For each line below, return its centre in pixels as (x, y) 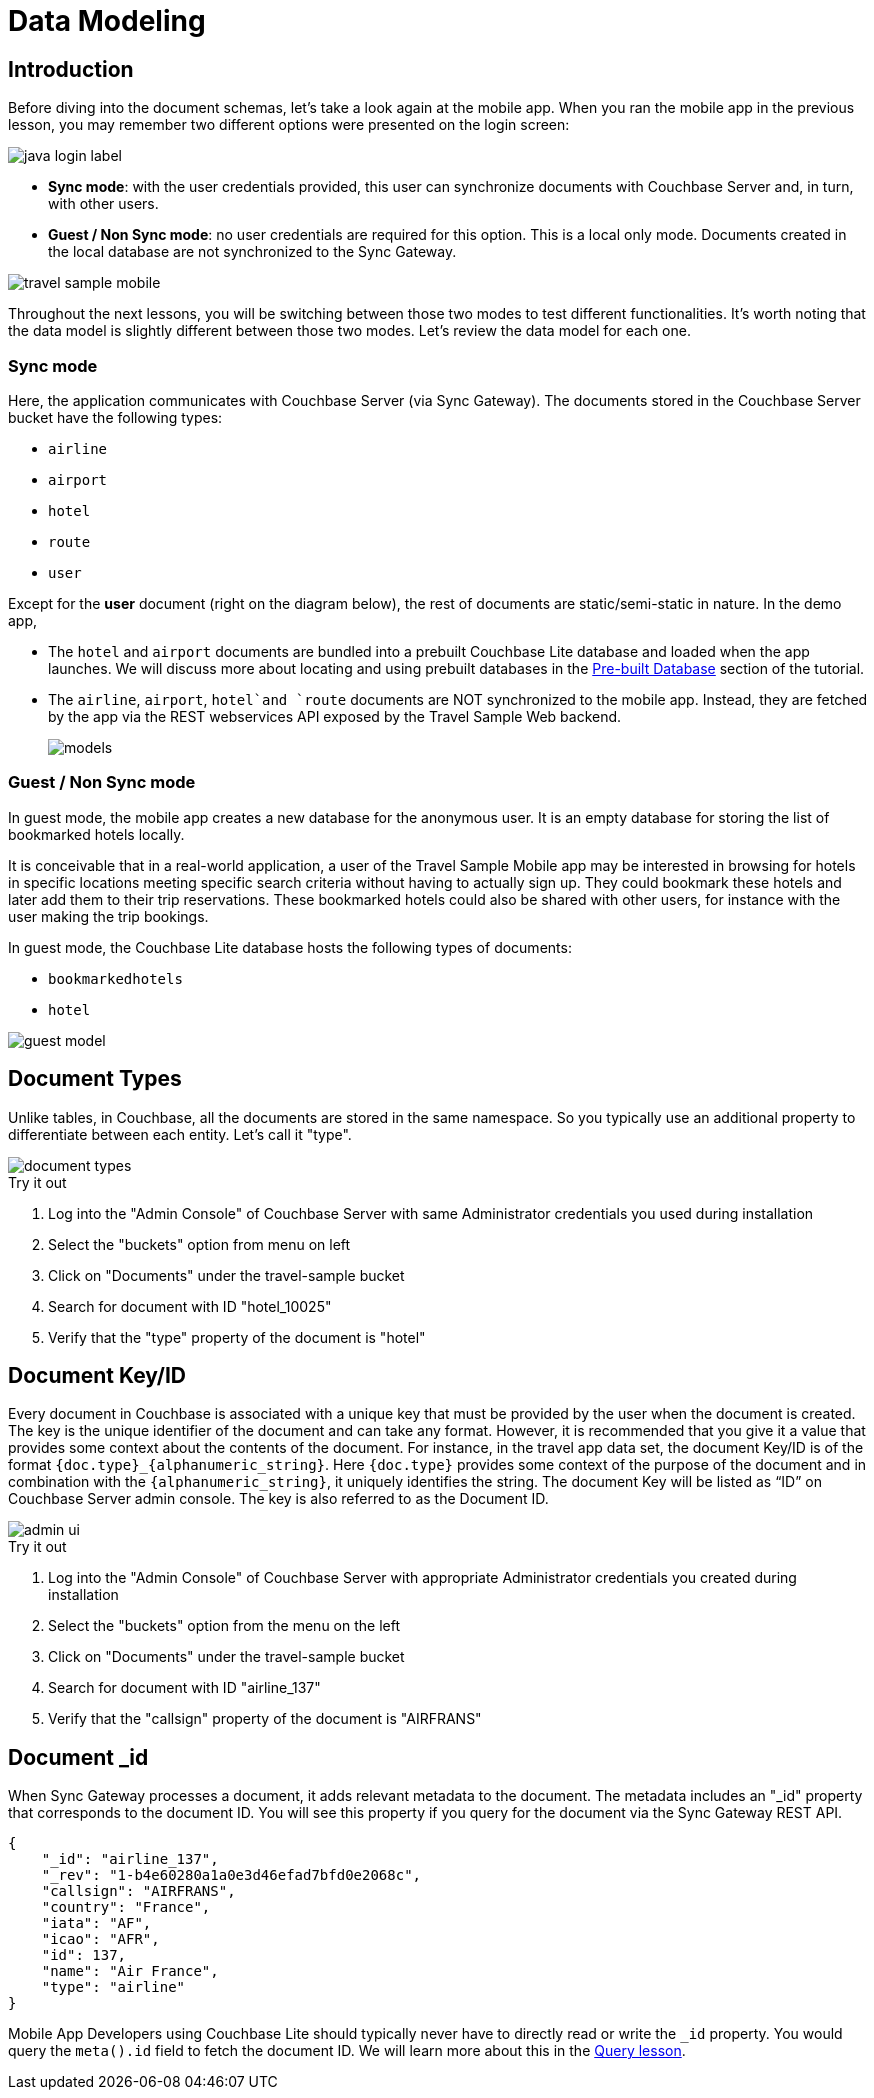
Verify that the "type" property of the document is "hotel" (237, 1337)
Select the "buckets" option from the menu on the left (224, 1626)
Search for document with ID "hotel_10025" (190, 1306)
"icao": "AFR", (100, 1939)
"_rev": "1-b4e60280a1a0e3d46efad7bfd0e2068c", (231, 1875)
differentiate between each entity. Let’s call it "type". (180, 1134)
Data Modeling (107, 21)
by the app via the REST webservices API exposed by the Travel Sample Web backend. (335, 716)
